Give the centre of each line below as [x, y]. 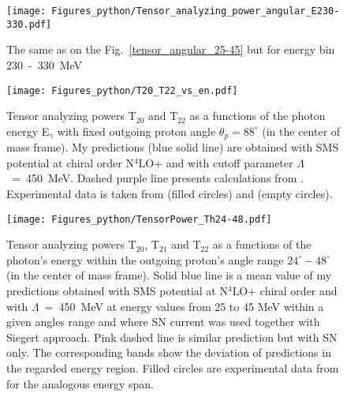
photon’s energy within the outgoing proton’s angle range [145, 259]
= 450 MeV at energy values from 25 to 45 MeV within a [184, 306]
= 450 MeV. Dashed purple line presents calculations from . [158, 178]
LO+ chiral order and [285, 291]
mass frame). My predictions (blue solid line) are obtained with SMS [173, 147]
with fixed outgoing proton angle [136, 131]
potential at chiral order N [70, 162]
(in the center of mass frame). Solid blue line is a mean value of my [169, 275]
